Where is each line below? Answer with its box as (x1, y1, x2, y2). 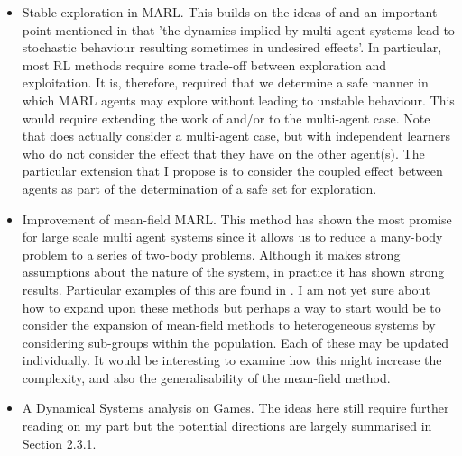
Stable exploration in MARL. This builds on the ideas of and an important (22, 3, 438, 21)
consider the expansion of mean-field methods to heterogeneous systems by (22, 315, 436, 334)
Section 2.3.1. (22, 433, 97, 452)
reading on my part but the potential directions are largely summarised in (22, 416, 432, 435)
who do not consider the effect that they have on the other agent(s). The (22, 143, 425, 162)
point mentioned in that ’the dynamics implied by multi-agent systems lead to (22, 20, 455, 39)
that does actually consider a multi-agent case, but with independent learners (22, 126, 450, 145)
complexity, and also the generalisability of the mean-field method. (22, 368, 391, 387)
